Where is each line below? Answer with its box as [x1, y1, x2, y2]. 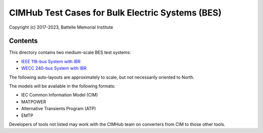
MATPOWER [21, 99, 46, 104]
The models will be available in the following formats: [9, 83, 115, 89]
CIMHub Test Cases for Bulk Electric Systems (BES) [9, 7, 222, 18]
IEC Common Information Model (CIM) [21, 92, 98, 98]
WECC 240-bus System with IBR [21, 66, 87, 71]
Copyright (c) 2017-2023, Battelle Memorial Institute [9, 24, 113, 30]
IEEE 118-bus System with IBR [21, 58, 81, 64]
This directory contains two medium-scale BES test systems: [9, 50, 131, 55]
